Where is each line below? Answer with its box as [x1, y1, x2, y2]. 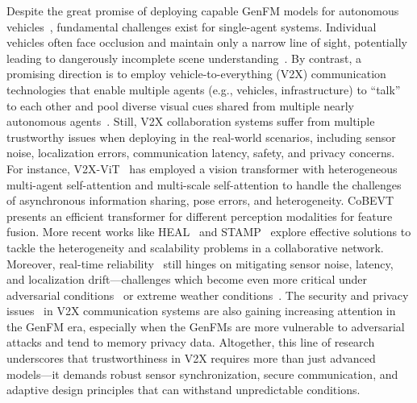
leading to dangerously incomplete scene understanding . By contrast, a [6, 49, 362, 66]
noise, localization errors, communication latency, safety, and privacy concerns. [6, 144, 395, 161]
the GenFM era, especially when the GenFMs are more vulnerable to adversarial [6, 318, 405, 334]
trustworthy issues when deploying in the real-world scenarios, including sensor [6, 128, 396, 145]
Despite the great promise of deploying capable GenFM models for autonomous [6, 2, 399, 19]
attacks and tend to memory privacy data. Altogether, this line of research [6, 334, 375, 351]
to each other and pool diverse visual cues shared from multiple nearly [6, 97, 355, 114]
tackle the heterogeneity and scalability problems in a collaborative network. [6, 239, 384, 256]
